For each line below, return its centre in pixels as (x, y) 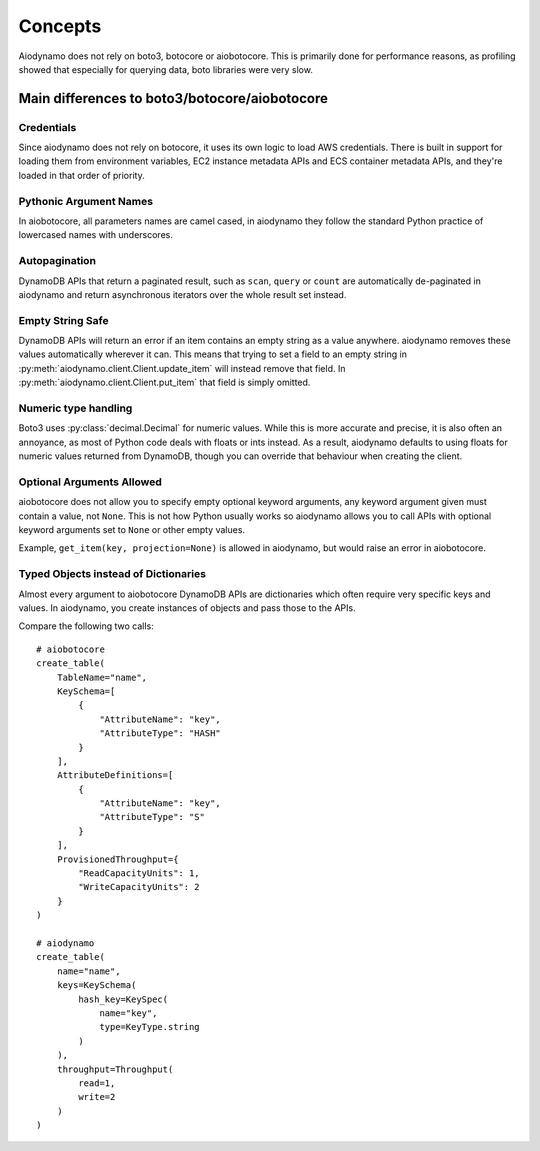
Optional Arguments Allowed (90, 482)
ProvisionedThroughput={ (117, 859)
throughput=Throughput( (115, 1069)
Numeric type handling (75, 408)
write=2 (97, 1097)
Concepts (60, 26)
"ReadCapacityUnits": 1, (139, 873)
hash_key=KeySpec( (123, 999)
